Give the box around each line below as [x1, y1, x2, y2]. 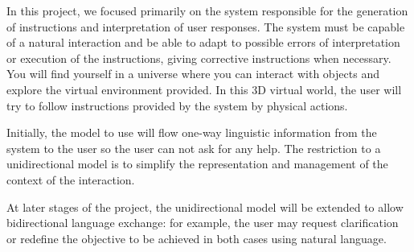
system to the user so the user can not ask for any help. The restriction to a [6, 139, 381, 156]
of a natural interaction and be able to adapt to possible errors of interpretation [6, 34, 400, 51]
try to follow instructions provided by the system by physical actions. [6, 97, 348, 114]
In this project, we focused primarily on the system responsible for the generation [6, 2, 408, 19]
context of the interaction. [6, 171, 135, 188]
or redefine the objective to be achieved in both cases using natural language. [6, 229, 387, 246]
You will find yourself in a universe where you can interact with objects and [6, 65, 379, 82]
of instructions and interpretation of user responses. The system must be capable [6, 18, 405, 35]
